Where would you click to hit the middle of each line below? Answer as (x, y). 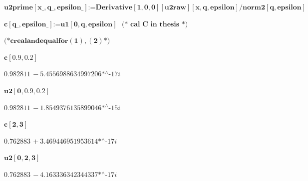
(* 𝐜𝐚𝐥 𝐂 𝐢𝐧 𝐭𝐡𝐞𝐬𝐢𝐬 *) (155, 24)
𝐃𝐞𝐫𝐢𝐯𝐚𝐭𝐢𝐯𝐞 (114, 7)
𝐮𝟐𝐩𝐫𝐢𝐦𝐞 (18, 7)
